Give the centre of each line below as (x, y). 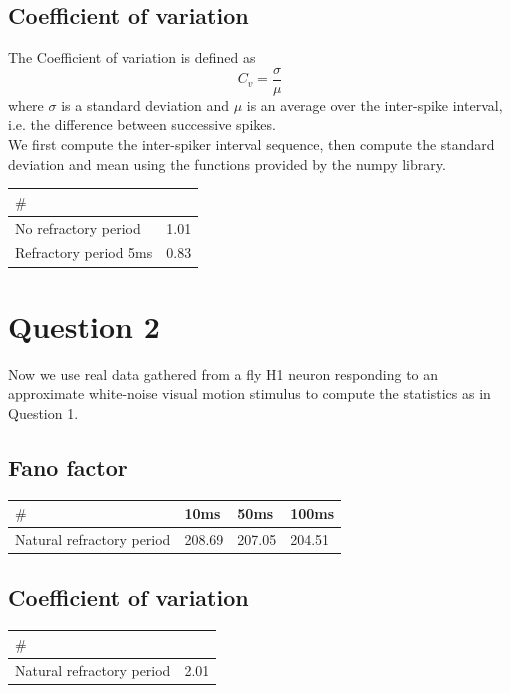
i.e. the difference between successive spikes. (142, 124)
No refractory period (78, 227)
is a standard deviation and (145, 104)
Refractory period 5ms (84, 252)
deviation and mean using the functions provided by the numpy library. (227, 163)
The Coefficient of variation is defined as (132, 57)
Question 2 (84, 325)
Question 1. (43, 412)
